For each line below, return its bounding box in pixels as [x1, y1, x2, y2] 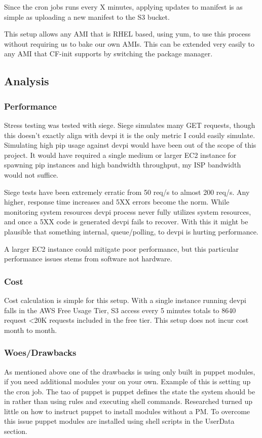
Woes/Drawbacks [4, 346, 77, 359]
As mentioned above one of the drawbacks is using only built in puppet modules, [4, 366, 255, 377]
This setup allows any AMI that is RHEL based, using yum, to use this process [4, 28, 251, 39]
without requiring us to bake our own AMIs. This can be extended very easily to [4, 38, 254, 49]
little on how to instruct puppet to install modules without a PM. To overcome [4, 406, 250, 416]
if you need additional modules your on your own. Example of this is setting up [4, 376, 251, 387]
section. [4, 426, 27, 436]
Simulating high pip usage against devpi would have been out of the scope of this [4, 140, 256, 150]
